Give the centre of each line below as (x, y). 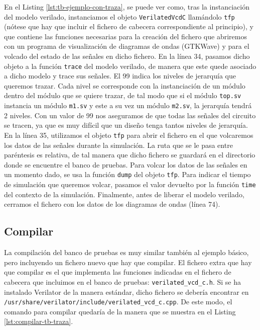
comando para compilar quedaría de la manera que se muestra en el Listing (120, 311)
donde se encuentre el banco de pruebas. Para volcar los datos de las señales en (126, 164)
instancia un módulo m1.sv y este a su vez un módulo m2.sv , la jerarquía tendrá (128, 105)
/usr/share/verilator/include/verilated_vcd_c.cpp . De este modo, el (118, 302)
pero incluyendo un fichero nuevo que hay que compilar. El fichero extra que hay (128, 262)
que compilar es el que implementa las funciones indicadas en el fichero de (118, 272)
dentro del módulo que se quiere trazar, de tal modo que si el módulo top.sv (123, 95)
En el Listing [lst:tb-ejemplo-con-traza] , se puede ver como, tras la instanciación (127, 7)
